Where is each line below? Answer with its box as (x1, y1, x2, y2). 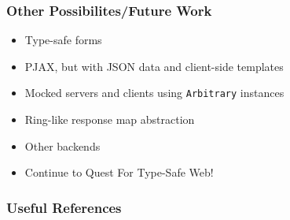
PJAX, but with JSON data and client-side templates (24, 58, 284, 74)
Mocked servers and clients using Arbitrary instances (24, 84, 284, 101)
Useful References (6, 197, 122, 217)
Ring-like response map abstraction (24, 111, 195, 128)
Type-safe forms (24, 32, 102, 48)
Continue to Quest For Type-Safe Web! (24, 164, 214, 181)
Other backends (24, 137, 101, 154)
